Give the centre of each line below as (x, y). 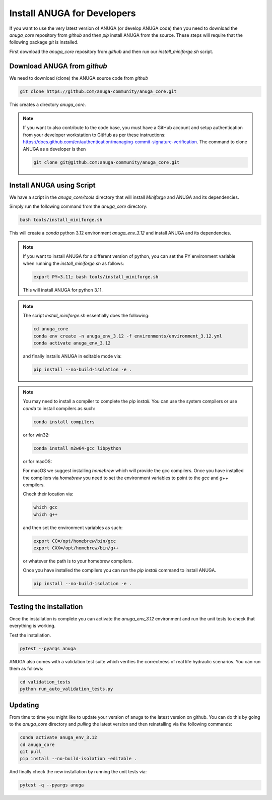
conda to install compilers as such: (59, 408)
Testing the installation (46, 607)
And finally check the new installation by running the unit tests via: (78, 772)
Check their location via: (48, 494)
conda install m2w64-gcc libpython (77, 448)
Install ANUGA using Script (52, 185)
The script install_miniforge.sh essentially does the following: (86, 316)
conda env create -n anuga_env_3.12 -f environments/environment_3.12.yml (128, 336)
